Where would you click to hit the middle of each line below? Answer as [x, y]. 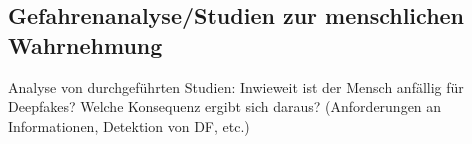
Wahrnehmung [85, 44]
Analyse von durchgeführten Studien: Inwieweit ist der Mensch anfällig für [236, 86]
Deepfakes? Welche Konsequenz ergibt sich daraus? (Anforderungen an [225, 106]
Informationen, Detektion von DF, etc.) [129, 125]
